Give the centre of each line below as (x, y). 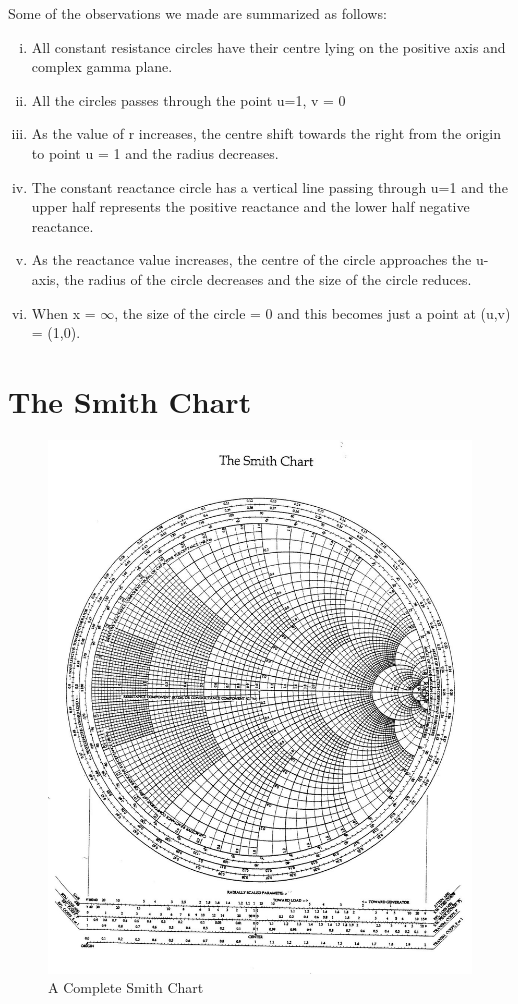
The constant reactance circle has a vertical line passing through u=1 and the (269, 186)
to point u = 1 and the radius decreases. (155, 152)
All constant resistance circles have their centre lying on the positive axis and (268, 46)
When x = (63, 312)
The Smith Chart (130, 400)
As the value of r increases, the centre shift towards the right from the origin (266, 133)
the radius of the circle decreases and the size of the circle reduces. (268, 278)
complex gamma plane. (102, 66)
